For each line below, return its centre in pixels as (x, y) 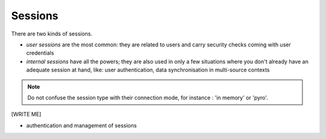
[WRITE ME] (26, 114)
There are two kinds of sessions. (52, 34)
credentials (40, 53)
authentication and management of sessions (81, 125)
